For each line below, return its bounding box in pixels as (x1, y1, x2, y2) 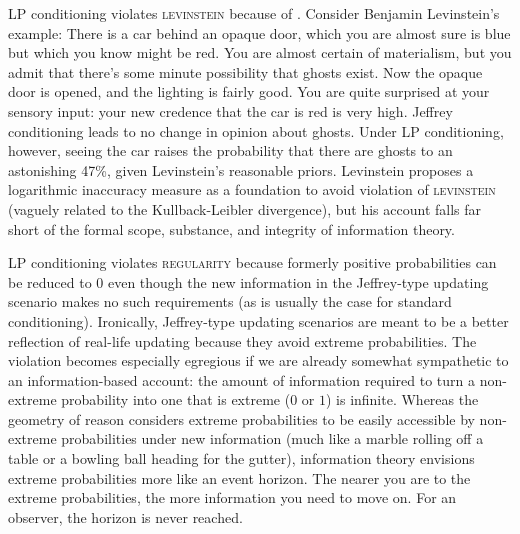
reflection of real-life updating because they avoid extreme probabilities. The (8, 330, 477, 351)
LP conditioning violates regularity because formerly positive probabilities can (8, 252, 497, 273)
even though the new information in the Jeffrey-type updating (107, 271, 489, 292)
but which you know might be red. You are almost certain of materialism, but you (8, 42, 512, 63)
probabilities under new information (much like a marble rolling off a (61, 428, 484, 449)
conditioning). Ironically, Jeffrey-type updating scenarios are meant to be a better (8, 310, 509, 331)
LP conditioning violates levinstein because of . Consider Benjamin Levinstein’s (8, 3, 500, 23)
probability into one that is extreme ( (61, 389, 291, 410)
